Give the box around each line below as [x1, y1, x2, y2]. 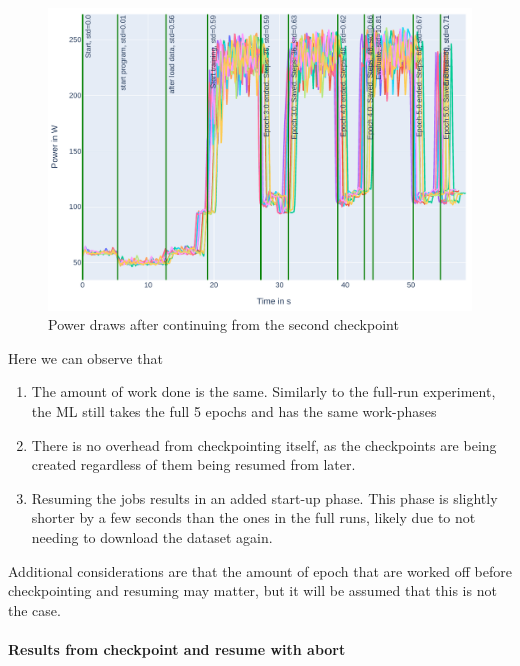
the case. [8, 599, 61, 620]
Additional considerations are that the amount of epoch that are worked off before [8, 560, 512, 581]
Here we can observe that [8, 347, 163, 368]
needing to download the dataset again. [31, 527, 273, 548]
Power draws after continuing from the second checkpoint [48, 314, 399, 335]
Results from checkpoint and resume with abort [8, 638, 346, 659]
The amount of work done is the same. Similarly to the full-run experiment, [31, 381, 496, 402]
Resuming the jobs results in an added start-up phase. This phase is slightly [31, 487, 498, 508]
